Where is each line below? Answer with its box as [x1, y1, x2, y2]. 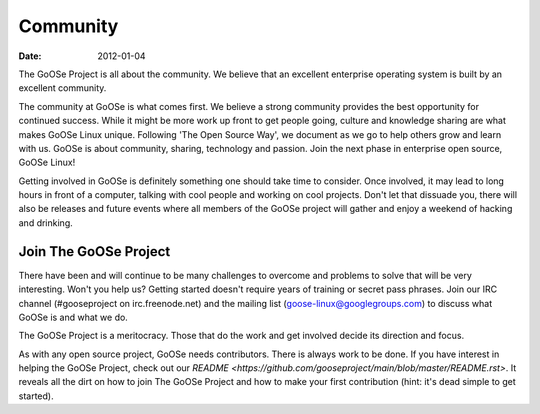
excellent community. [18, 82, 107, 94]
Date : [18, 50, 42, 62]
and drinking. [18, 216, 74, 229]
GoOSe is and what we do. [18, 311, 129, 323]
